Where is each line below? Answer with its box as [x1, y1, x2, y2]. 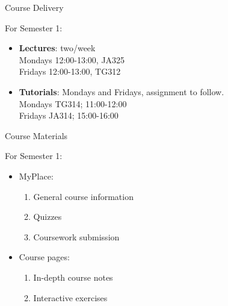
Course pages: [19, 251, 70, 263]
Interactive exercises [33, 291, 108, 304]
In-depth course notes [33, 270, 113, 283]
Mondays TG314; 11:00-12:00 [19, 97, 127, 110]
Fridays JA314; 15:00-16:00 [19, 109, 119, 122]
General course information [33, 190, 134, 202]
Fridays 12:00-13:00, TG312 [19, 65, 121, 78]
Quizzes [33, 210, 62, 223]
